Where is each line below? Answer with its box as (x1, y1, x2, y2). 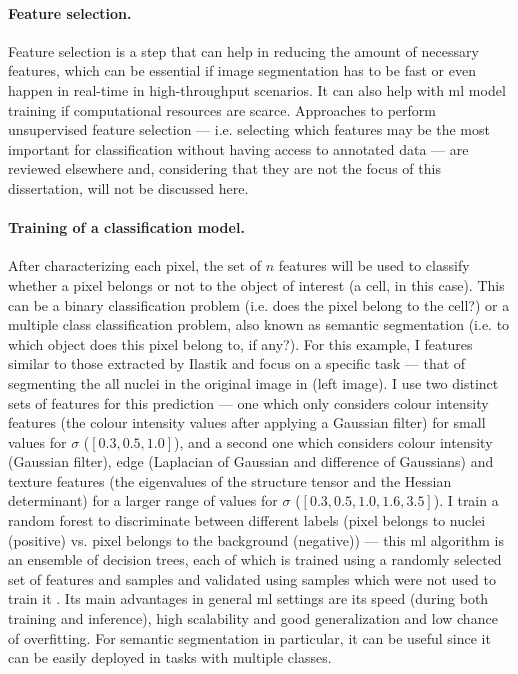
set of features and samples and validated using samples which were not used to (8, 568, 496, 589)
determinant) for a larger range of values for (8, 490, 278, 511)
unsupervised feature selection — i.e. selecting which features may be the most (8, 119, 490, 140)
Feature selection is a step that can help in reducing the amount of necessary (8, 40, 479, 61)
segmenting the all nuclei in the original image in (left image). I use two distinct (8, 372, 499, 393)
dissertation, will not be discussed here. (8, 177, 249, 198)
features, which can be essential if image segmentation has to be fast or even (8, 60, 476, 81)
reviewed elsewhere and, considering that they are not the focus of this (8, 158, 441, 179)
